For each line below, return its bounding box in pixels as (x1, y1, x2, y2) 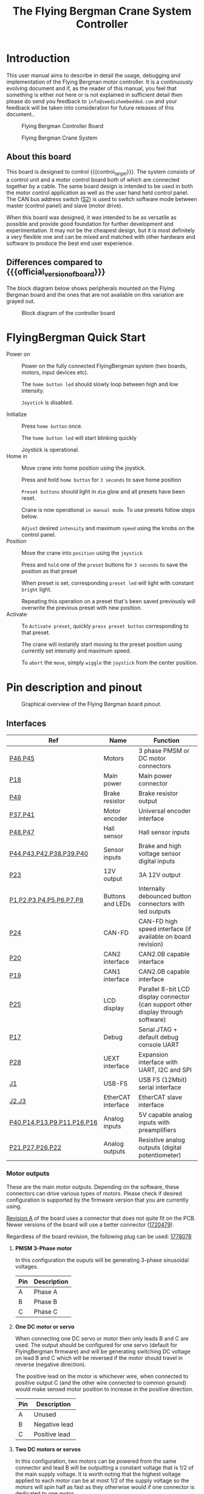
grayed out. (6, 297, 35, 305)
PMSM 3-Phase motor (15, 1244, 73, 1251)
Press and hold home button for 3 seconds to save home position (21, 476, 182, 484)
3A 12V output (138, 871, 181, 879)
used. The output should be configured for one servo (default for (15, 1341, 178, 1348)
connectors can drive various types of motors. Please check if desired (6, 1189, 182, 1197)
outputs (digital (138, 1144, 182, 1152)
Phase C (33, 1307, 58, 1315)
